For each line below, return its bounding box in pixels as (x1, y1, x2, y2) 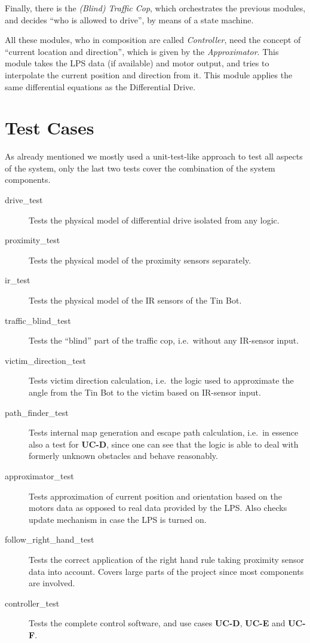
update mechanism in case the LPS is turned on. (29, 513, 207, 525)
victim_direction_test (5, 354, 86, 366)
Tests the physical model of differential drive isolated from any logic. (29, 213, 280, 226)
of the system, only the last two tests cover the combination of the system (5, 161, 275, 174)
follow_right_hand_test (5, 533, 94, 546)
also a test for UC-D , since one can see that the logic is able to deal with (29, 437, 299, 450)
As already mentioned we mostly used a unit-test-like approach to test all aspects (5, 150, 303, 163)
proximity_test (5, 234, 60, 246)
